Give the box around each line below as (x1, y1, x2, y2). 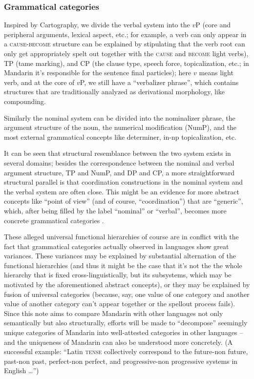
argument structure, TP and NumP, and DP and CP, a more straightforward (4, 167, 235, 177)
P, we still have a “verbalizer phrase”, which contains (80, 77, 239, 87)
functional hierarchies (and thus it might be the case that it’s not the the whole (4, 260, 242, 270)
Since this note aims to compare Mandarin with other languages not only (4, 308, 223, 318)
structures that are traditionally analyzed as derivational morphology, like (4, 86, 225, 97)
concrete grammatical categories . (4, 215, 104, 225)
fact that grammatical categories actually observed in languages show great (4, 241, 229, 251)
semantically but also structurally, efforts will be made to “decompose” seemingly (4, 317, 248, 328)
